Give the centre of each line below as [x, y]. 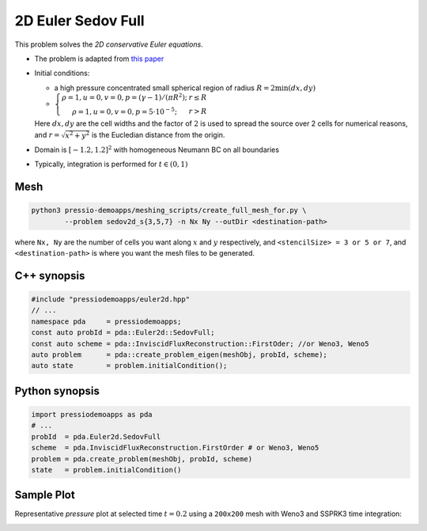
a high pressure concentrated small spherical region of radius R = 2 [165, 88]
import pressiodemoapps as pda [92, 414]
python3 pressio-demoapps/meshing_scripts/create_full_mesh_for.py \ [169, 211]
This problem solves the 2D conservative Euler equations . [109, 44]
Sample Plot [45, 495]
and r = [47, 135]
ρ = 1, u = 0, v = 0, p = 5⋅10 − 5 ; [125, 111]
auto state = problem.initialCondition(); [129, 366]
